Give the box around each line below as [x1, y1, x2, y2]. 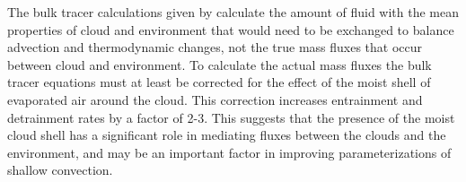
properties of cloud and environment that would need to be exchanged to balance [7, 20, 454, 39]
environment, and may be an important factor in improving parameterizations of [7, 143, 452, 161]
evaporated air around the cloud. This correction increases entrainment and [7, 90, 423, 108]
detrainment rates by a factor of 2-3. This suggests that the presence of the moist [7, 108, 455, 126]
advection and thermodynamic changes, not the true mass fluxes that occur [7, 38, 423, 56]
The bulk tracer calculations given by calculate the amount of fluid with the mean [7, 3, 460, 21]
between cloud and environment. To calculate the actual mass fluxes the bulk [7, 55, 432, 74]
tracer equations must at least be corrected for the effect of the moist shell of [7, 73, 431, 91]
